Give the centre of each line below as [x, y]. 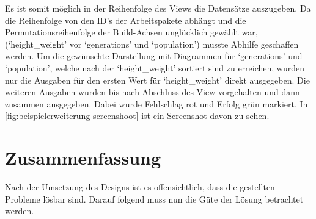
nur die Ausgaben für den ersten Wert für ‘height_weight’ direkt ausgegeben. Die [157, 80]
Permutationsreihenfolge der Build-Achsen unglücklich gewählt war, [131, 32]
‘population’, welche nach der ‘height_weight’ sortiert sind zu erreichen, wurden [155, 67]
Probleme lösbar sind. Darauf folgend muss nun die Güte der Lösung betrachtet [154, 199]
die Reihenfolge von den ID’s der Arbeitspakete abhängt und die [126, 20]
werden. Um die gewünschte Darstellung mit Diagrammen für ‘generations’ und [154, 56]
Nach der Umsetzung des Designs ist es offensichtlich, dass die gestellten [140, 187]
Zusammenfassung [83, 158]
